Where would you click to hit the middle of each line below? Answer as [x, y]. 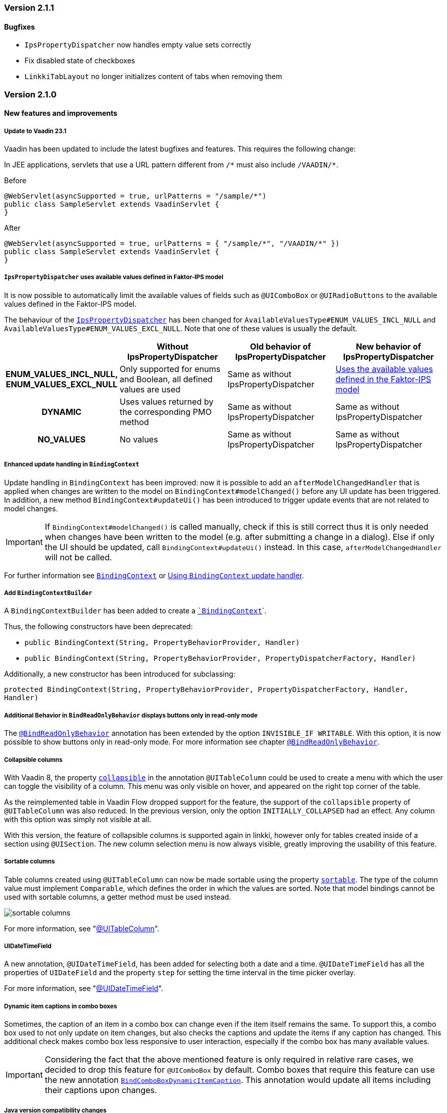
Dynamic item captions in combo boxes [61, 1006]
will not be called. [78, 557]
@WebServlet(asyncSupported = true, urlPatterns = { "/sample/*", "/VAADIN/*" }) [172, 243]
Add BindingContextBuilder [48, 593]
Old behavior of [281, 346]
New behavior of [389, 346]
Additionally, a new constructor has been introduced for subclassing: [120, 674]
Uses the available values [384, 369]
